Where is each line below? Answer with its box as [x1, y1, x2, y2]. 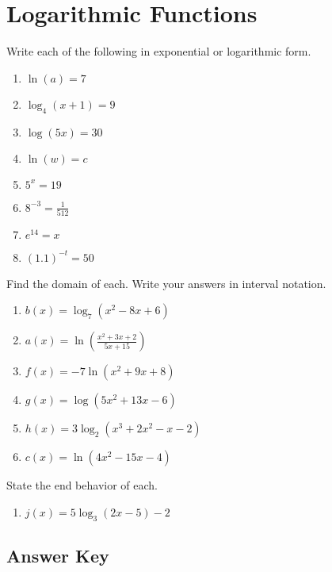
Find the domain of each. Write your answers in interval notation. [6, 274, 326, 291]
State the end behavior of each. [6, 477, 158, 493]
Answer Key [6, 543, 109, 568]
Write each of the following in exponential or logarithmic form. [6, 43, 311, 60]
